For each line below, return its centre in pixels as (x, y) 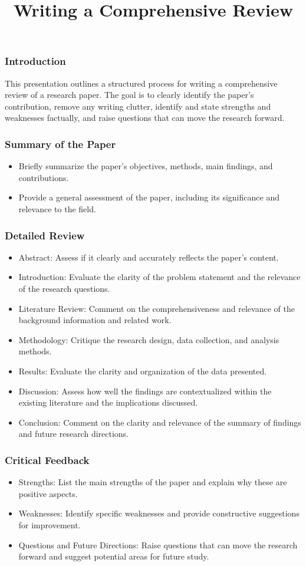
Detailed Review (45, 235)
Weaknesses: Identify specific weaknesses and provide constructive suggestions (159, 513)
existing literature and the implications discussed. (108, 402)
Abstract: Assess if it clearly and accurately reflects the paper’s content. (149, 257)
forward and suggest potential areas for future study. (114, 556)
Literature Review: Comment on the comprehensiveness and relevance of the (157, 308)
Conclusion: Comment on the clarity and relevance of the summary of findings (160, 422)
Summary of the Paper (60, 144)
